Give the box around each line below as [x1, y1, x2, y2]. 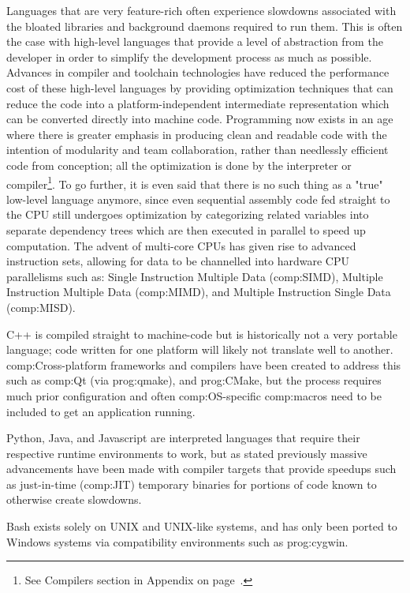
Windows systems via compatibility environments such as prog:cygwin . [6, 533, 348, 550]
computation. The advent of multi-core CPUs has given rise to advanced [6, 237, 356, 253]
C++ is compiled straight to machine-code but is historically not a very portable [6, 325, 397, 342]
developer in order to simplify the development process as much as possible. [6, 48, 372, 65]
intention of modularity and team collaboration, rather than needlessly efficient [6, 141, 389, 158]
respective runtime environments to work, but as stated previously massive [6, 445, 367, 461]
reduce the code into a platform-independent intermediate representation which [6, 95, 389, 111]
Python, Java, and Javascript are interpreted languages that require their [6, 430, 360, 446]
